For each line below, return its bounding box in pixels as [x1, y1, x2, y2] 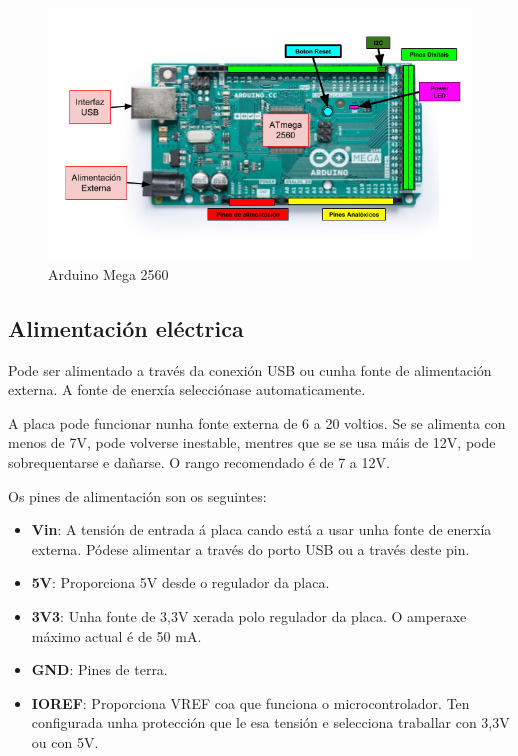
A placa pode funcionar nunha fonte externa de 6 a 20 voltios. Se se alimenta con [8, 412, 506, 433]
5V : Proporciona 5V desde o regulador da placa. [31, 572, 330, 593]
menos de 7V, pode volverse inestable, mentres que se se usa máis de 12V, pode [8, 432, 496, 453]
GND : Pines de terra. [31, 659, 168, 680]
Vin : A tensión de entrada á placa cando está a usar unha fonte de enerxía [31, 519, 492, 540]
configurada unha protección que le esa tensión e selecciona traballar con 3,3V [31, 712, 510, 733]
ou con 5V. [31, 731, 99, 752]
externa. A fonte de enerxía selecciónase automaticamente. [8, 379, 366, 400]
